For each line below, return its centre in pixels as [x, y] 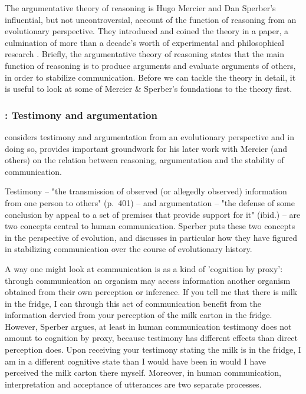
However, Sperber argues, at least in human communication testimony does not [148, 326]
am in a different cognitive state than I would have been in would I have [136, 361]
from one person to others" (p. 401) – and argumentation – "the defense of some [150, 202]
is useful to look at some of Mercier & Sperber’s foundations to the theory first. [149, 89]
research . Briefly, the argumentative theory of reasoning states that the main [145, 54]
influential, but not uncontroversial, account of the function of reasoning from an [151, 19]
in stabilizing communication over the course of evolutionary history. [129, 249]
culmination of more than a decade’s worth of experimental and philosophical [144, 42]
